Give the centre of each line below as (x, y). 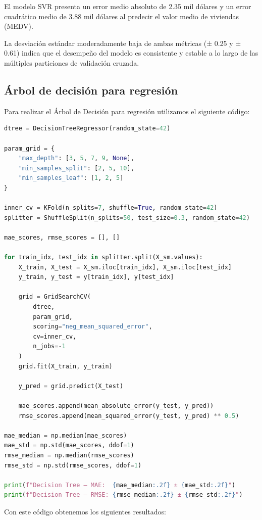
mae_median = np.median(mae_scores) (66, 435)
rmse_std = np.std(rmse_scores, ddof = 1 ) (73, 465)
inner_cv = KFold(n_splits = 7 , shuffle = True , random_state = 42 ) (111, 208)
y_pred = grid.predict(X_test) (71, 386)
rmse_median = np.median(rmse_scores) (69, 455)
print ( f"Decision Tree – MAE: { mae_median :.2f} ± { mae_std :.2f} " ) (120, 485)
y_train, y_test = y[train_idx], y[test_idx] (96, 277)
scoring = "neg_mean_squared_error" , (93, 327)
